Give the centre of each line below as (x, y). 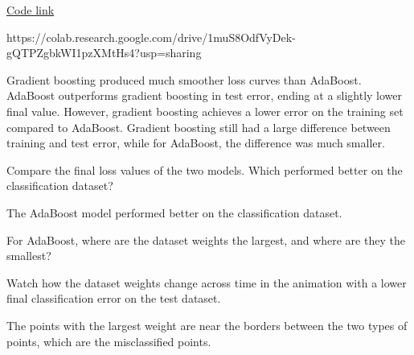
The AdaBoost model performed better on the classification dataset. (174, 212)
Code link (31, 10)
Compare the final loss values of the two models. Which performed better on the (205, 169)
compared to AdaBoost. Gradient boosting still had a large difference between (199, 127)
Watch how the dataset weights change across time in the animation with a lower (207, 282)
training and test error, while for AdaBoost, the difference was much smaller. (196, 143)
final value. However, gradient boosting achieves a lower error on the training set (205, 111)
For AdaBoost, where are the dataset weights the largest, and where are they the (206, 239)
